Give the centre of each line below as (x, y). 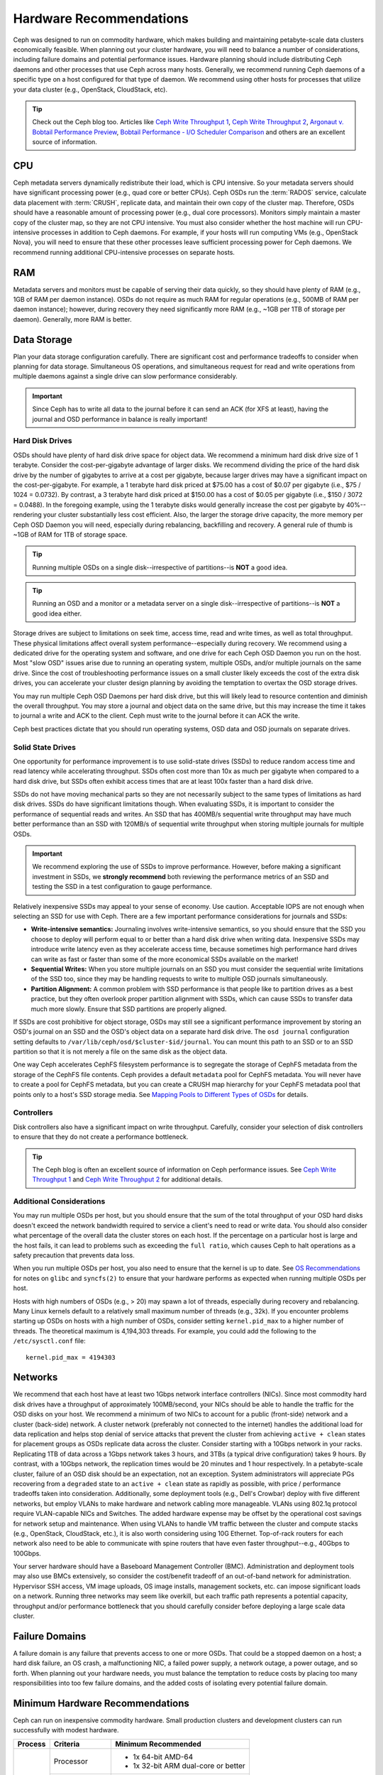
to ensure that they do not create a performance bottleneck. (101, 1137)
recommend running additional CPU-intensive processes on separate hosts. (124, 252)
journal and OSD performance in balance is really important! (120, 419)
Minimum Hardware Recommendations (101, 1703)
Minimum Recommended (158, 1744)
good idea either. (57, 613)
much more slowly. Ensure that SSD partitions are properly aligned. (129, 1009)
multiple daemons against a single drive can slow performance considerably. (125, 376)
